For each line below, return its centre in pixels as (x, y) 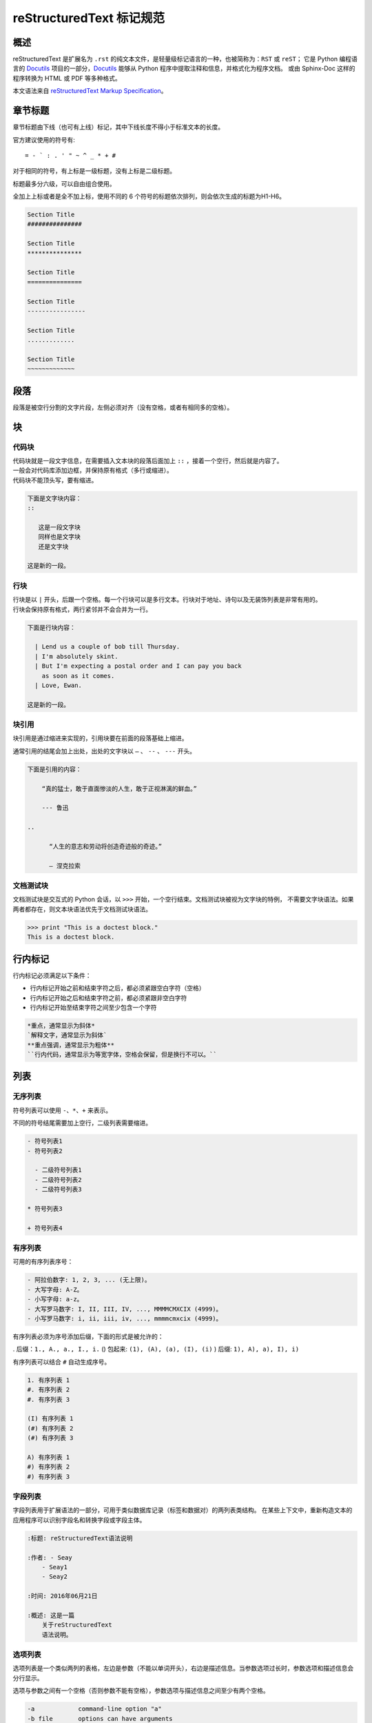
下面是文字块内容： (54, 498)
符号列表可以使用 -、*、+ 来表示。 (62, 1110)
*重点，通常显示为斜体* (61, 1026)
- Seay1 (55, 1567)
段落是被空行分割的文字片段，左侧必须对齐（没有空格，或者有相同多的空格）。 (123, 407)
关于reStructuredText (77, 1625)
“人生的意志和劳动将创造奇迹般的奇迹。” (106, 846)
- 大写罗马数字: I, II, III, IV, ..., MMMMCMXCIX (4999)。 (125, 1309)
